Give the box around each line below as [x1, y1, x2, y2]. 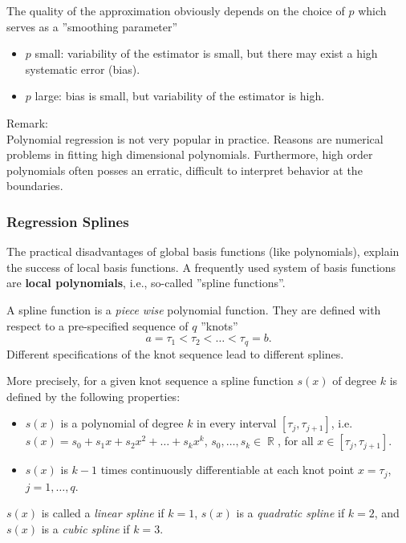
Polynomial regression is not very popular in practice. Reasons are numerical [6, 130, 384, 147]
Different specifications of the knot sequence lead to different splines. [6, 345, 344, 362]
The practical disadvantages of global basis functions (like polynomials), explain [6, 243, 400, 260]
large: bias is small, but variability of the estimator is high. [35, 87, 325, 104]
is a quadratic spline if [236, 505, 345, 521]
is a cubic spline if [41, 521, 130, 537]
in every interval [197, 415, 277, 432]
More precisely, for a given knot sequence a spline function [6, 372, 294, 389]
